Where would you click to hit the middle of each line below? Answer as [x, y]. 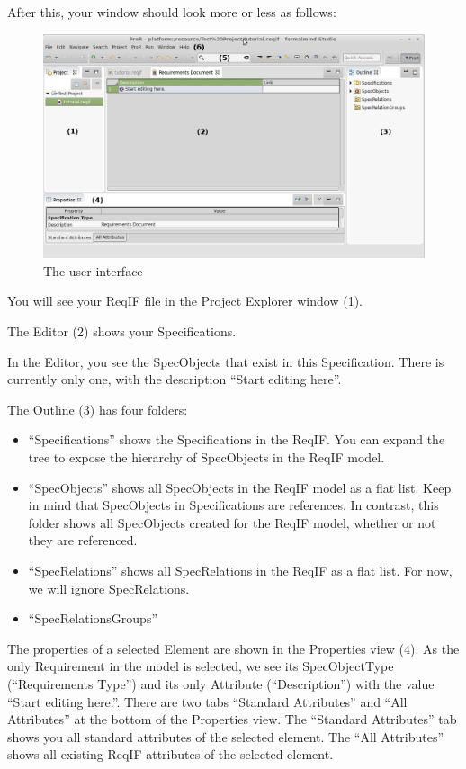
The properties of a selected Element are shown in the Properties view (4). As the [233, 648]
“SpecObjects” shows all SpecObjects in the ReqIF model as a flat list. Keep [240, 487]
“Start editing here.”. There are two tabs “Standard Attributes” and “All [207, 701]
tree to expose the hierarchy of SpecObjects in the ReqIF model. [206, 457]
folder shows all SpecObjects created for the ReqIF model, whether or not [232, 522]
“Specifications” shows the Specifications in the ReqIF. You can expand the [237, 439]
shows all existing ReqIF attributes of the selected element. [170, 754]
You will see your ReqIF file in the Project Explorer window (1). [185, 301]
